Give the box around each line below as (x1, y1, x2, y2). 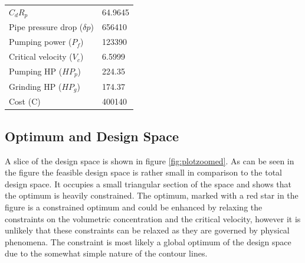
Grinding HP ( (9, 80, 62, 92)
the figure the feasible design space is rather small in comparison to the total (5, 166, 282, 178)
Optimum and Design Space (5, 126, 179, 145)
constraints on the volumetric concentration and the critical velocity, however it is (5, 212, 301, 225)
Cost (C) (9, 95, 41, 108)
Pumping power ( (9, 35, 72, 48)
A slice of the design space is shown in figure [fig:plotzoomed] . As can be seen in (5, 154, 294, 167)
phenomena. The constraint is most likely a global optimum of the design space (5, 235, 291, 248)
